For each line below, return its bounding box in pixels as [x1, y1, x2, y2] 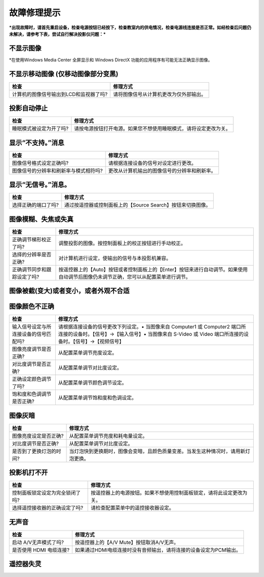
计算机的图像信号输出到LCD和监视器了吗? [12, 91, 108, 97]
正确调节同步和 [12, 266, 46, 273]
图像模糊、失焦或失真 [9, 215, 73, 223]
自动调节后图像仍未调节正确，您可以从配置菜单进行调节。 [58, 273, 191, 280]
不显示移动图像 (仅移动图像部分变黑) [9, 69, 118, 78]
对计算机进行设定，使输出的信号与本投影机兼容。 [58, 254, 171, 261]
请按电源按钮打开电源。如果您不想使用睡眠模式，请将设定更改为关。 [74, 125, 231, 132]
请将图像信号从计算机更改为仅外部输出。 [113, 91, 206, 97]
